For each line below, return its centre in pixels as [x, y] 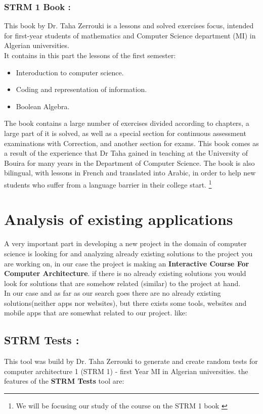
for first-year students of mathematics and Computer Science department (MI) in [130, 35]
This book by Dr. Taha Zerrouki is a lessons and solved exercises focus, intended [129, 26]
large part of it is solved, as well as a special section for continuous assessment [125, 133]
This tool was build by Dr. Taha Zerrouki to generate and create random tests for [131, 361]
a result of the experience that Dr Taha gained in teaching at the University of [126, 153]
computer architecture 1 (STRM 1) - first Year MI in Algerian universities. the [126, 371]
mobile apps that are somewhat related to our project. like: [96, 313]
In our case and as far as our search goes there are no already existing [113, 293]
